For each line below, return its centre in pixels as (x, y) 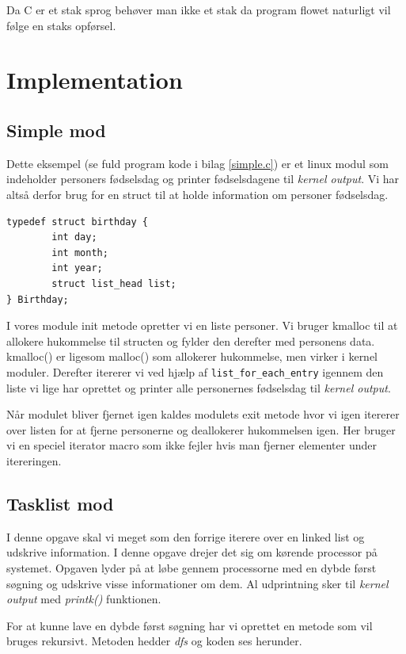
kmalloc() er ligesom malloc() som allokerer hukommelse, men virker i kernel (192, 356)
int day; (74, 237)
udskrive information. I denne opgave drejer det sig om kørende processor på (192, 552)
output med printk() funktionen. (84, 599)
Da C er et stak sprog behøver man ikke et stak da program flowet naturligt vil (199, 10)
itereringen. (34, 460)
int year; (77, 268)
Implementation (95, 80)
